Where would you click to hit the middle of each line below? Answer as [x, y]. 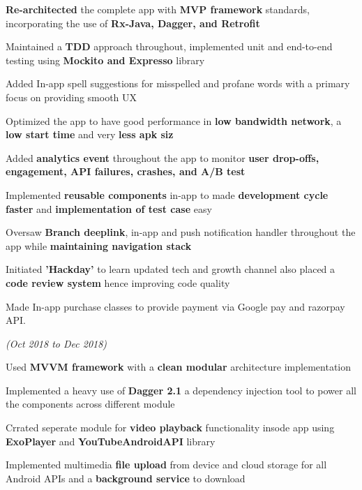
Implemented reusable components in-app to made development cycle [167, 194]
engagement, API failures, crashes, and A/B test [126, 171]
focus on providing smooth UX [71, 97]
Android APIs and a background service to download [126, 478]
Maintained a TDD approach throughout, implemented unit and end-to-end [169, 46]
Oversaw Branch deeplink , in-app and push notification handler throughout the [181, 232]
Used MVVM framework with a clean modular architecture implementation [179, 367]
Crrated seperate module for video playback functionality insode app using [170, 428]
